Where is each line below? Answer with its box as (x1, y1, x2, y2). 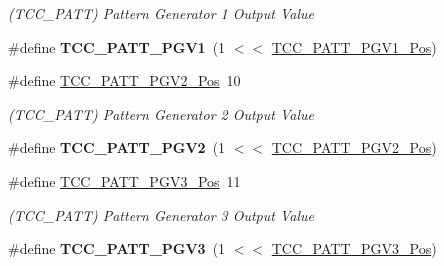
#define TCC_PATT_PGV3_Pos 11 (8, 170, 241, 191)
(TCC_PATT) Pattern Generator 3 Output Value (8, 204, 314, 225)
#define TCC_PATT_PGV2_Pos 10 (8, 70, 241, 91)
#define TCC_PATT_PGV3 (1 (8, 238, 226, 259)
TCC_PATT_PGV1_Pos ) (271, 36, 437, 57)
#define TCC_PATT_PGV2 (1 (8, 137, 226, 158)
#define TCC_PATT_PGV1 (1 (8, 36, 226, 57)
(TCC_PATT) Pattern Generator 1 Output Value (8, 3, 314, 23)
